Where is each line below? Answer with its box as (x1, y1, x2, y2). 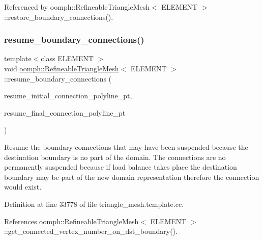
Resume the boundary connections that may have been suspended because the (4, 141, 248, 152)
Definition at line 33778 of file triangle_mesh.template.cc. (4, 198, 184, 209)
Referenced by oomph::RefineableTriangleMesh (4, 2, 150, 12)
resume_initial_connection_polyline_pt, (4, 90, 132, 101)
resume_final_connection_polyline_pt (4, 107, 126, 118)
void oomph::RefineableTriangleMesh (4, 63, 119, 73)
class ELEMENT (41, 53, 94, 64)
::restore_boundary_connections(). (4, 11, 113, 22)
